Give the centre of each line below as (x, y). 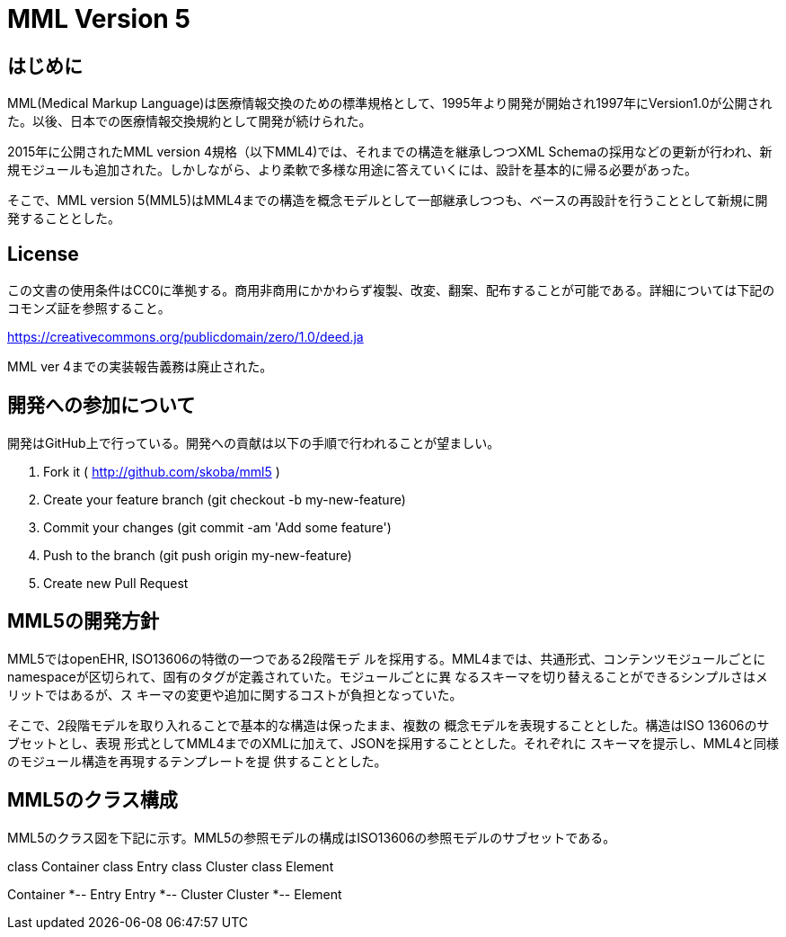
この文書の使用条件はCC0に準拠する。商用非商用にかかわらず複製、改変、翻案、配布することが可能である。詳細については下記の (391, 290)
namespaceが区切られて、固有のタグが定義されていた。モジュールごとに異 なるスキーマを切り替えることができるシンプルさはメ (388, 676)
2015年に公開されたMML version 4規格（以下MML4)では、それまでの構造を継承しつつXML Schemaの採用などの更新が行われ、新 (390, 152)
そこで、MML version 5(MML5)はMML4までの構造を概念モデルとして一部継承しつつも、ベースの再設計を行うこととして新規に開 (388, 201)
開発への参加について (102, 406)
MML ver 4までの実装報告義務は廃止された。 (140, 367)
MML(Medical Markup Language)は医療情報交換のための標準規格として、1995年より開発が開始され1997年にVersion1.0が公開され (390, 103)
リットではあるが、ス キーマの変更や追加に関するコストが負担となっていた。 (235, 694)
